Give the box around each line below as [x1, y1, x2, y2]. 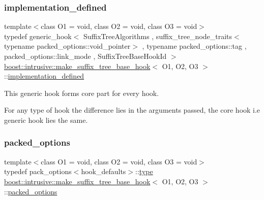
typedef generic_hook [4, 30, 72, 41]
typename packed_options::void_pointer [4, 41, 131, 51]
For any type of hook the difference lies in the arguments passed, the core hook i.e [4, 105, 260, 115]
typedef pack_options [4, 166, 72, 177]
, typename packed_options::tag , [142, 41, 247, 51]
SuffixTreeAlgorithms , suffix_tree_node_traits [83, 30, 232, 41]
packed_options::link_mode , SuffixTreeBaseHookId [4, 51, 167, 61]
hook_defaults [81, 166, 126, 177]
